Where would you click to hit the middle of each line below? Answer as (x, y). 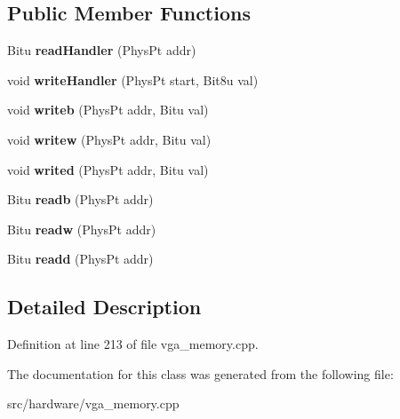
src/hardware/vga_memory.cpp (93, 403)
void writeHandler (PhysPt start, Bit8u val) (133, 79)
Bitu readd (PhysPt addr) (80, 259)
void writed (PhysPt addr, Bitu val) (108, 169)
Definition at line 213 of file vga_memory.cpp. (133, 344)
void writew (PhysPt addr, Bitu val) (109, 139)
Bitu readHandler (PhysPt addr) (102, 50)
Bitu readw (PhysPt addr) (82, 229)
